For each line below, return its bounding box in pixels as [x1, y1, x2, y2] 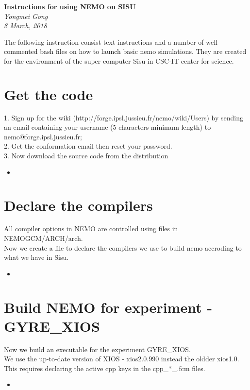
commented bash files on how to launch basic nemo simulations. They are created [4, 46, 247, 56]
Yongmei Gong [4, 11, 48, 21]
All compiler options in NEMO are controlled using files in [4, 223, 178, 234]
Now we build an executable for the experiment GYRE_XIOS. [4, 344, 191, 354]
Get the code [4, 84, 93, 104]
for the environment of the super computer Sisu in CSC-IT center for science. [4, 55, 234, 66]
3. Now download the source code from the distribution [4, 151, 168, 161]
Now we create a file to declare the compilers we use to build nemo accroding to [4, 242, 242, 253]
